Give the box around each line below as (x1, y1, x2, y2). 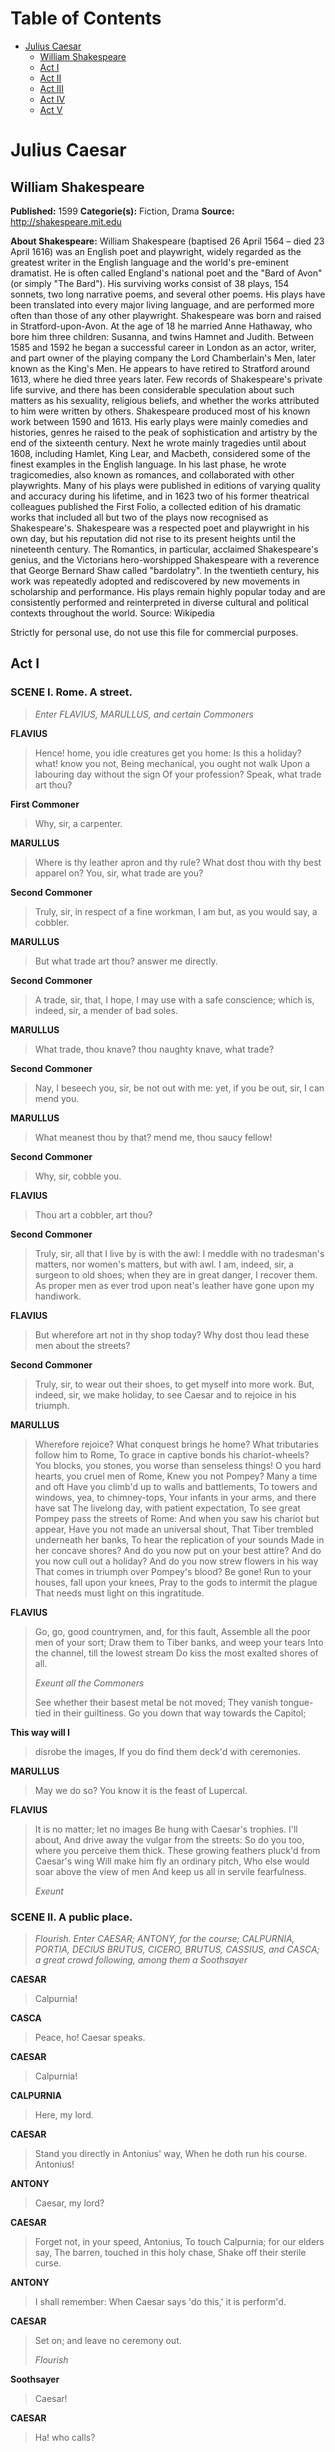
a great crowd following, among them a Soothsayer (34, 1953, 248, 1966)
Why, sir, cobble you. (34, 1170, 122, 1182)
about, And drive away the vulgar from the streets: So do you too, (34, 1833, 305, 1846)
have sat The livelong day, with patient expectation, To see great (34, 1502, 301, 1514)
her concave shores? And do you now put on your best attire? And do (34, 1544, 322, 1556)
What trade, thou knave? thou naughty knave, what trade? (34, 1043, 275, 1055)
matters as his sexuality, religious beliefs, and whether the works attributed (10, 394, 320, 406)
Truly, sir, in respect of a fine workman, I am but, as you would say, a (34, 905, 318, 917)
